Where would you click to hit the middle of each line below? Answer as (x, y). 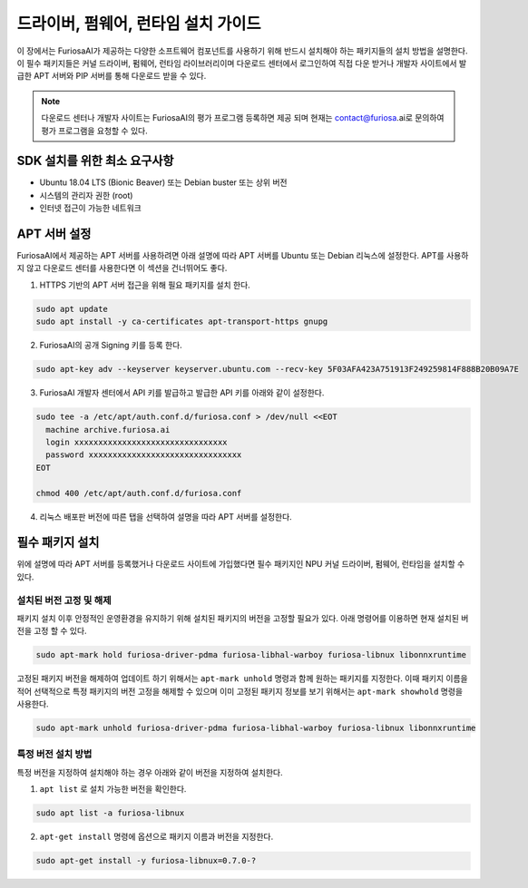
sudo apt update (72, 309)
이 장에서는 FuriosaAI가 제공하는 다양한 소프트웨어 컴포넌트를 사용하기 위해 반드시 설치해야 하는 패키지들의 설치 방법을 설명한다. (242, 51)
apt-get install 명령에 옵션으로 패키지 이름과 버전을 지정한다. (156, 837)
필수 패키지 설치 (58, 543)
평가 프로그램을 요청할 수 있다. (95, 131)
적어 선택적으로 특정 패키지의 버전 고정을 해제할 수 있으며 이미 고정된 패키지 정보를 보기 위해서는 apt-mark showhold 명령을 (240, 691)
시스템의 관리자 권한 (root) (86, 195)
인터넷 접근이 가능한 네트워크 (91, 208)
